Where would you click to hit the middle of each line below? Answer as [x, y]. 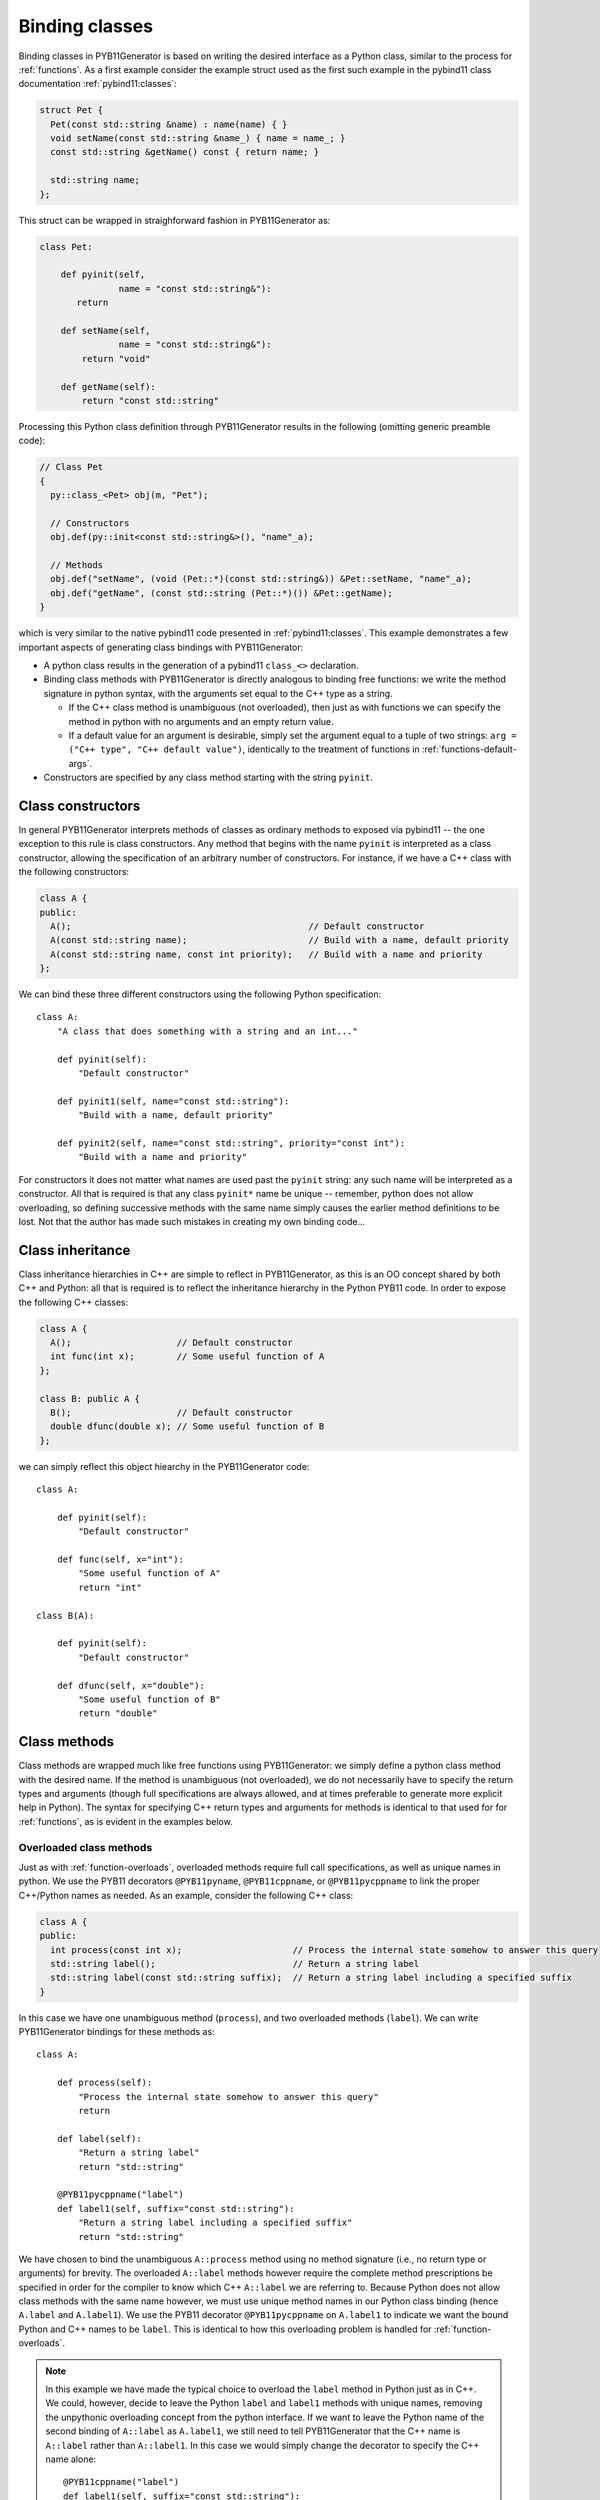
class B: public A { [89, 1398]
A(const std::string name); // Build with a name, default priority [279, 940]
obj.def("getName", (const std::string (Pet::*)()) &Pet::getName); [222, 593]
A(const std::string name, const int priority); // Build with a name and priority [266, 954]
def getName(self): [108, 386]
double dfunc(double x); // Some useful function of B [187, 1426]
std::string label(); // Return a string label [235, 1963]
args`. [80, 763]
